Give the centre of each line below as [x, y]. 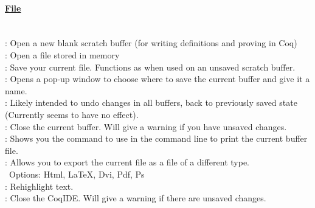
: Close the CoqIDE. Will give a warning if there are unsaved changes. [136, 198]
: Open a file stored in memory [62, 54]
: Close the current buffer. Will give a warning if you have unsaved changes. [146, 126]
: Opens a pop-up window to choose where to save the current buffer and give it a [157, 79]
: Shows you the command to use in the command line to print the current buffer [156, 138]
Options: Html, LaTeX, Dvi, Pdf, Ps [77, 174]
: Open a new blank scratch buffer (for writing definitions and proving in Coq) [151, 43]
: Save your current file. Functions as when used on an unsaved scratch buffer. [150, 67]
